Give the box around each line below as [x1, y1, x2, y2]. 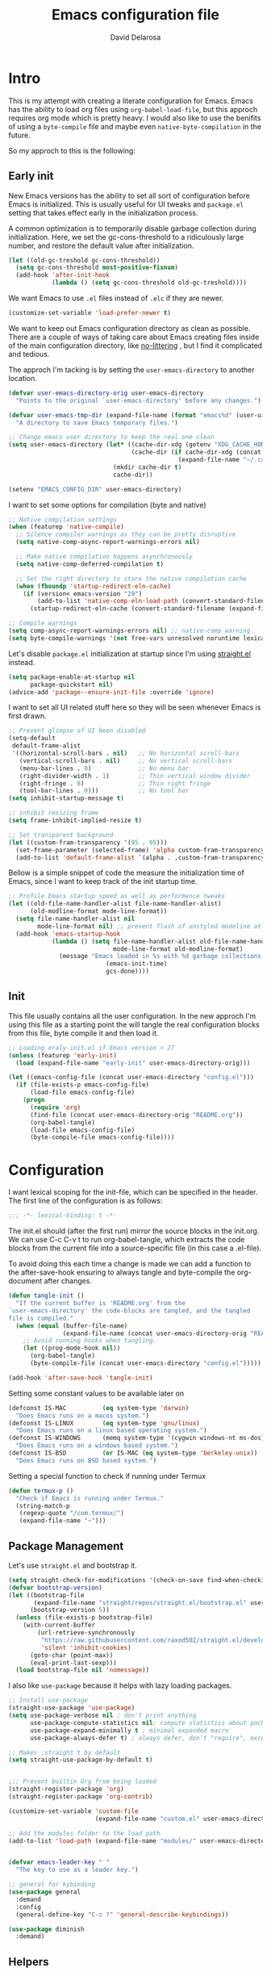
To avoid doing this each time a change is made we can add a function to [8, 1259, 252, 1269]
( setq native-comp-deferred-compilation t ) [15, 559, 164, 568]
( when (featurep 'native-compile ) [8, 523, 125, 531]
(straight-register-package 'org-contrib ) [8, 1793, 153, 1801]
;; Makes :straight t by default [8, 1748, 121, 1756]
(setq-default [8, 735, 56, 743]
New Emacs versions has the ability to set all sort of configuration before [8, 190, 250, 200]
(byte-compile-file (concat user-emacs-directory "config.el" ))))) [29, 1359, 262, 1367]
